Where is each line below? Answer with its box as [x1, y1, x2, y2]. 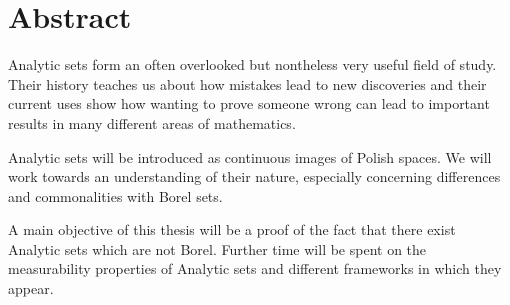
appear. [8, 278, 54, 299]
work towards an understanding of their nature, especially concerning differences [8, 166, 501, 187]
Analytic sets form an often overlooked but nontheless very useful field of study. [8, 54, 497, 75]
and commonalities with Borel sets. [8, 185, 223, 206]
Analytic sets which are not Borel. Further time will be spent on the [8, 238, 427, 259]
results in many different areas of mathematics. [8, 112, 296, 133]
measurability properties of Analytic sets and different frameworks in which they [8, 258, 502, 279]
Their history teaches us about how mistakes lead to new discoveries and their [8, 73, 487, 94]
